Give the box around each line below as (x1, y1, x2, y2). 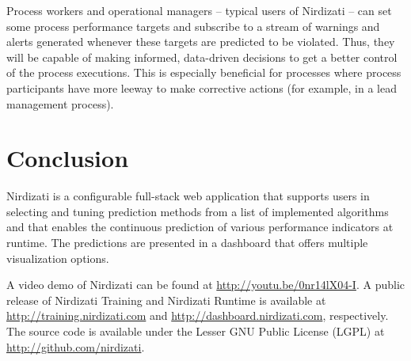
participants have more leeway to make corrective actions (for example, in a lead (6, 79, 398, 96)
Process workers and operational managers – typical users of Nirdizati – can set (6, 2, 392, 18)
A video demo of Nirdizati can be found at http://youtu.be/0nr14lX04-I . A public (6, 276, 405, 293)
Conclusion (6, 142, 129, 174)
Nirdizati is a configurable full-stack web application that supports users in (6, 188, 370, 204)
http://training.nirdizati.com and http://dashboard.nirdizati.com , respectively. (6, 307, 389, 324)
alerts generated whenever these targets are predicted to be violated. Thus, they (6, 33, 395, 50)
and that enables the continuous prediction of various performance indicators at (6, 218, 394, 235)
